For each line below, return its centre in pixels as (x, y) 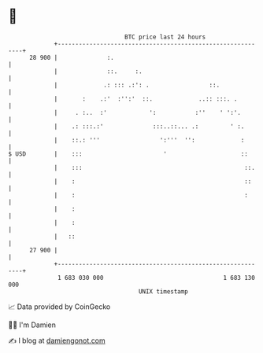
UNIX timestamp (163, 291)
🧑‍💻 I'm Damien (32, 325)
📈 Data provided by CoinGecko (59, 307)
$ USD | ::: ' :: (128, 154)
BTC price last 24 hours (165, 37)
